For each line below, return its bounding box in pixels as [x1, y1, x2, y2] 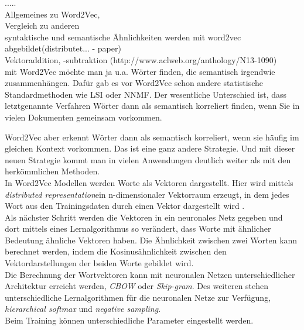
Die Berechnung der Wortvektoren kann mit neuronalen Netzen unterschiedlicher [5, 268, 295, 280]
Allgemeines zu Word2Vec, [5, 8, 100, 20]
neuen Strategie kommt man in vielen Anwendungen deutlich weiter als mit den [5, 153, 291, 166]
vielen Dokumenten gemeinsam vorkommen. [5, 111, 162, 123]
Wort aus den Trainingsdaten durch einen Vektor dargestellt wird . [5, 200, 245, 212]
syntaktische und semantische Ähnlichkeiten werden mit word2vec [5, 30, 241, 43]
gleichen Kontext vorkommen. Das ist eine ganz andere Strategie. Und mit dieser [5, 142, 295, 154]
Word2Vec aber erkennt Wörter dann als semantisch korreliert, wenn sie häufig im [5, 130, 299, 143]
